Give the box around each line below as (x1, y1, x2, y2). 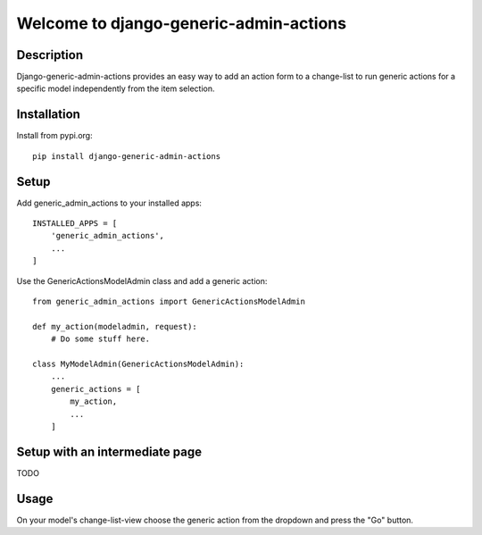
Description (16, 47, 84, 63)
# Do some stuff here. (50, 334, 151, 344)
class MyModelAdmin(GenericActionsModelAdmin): (32, 358, 245, 369)
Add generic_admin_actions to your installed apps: (16, 197, 203, 208)
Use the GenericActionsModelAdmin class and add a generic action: (16, 275, 268, 286)
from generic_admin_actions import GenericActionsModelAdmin (32, 297, 305, 306)
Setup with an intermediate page (16, 444, 203, 459)
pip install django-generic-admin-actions (32, 151, 221, 161)
